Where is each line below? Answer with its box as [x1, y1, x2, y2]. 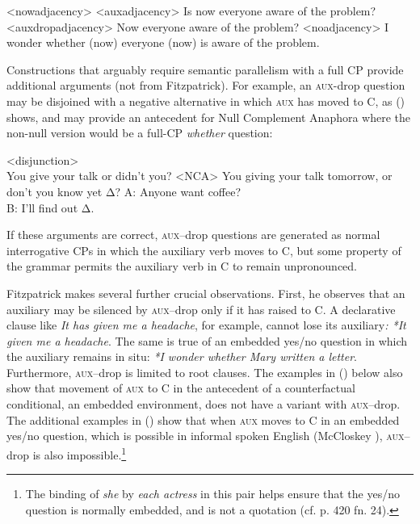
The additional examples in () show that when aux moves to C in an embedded [6, 411, 400, 428]
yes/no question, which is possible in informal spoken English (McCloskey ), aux [6, 427, 405, 444]
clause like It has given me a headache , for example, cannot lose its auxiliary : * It [6, 316, 406, 333]
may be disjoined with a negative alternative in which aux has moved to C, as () [6, 92, 405, 109]
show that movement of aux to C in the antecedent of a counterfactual [6, 379, 355, 396]
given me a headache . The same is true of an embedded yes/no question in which [6, 332, 408, 349]
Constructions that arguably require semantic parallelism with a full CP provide [6, 61, 404, 78]
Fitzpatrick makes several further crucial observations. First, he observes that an [6, 284, 405, 301]
